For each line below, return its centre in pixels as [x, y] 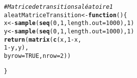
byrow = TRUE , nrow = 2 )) [38, 56]
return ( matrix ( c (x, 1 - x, [43, 39]
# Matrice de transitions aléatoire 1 [58, 7]
